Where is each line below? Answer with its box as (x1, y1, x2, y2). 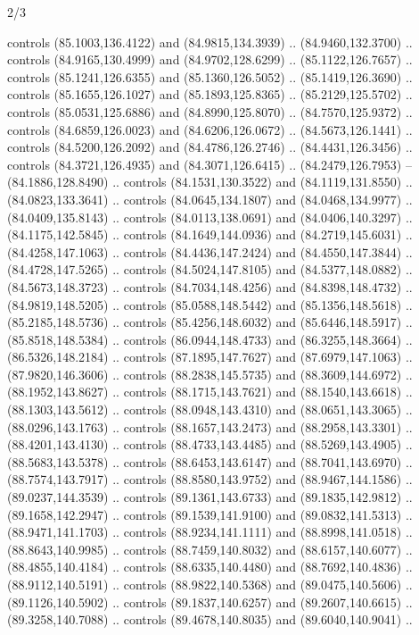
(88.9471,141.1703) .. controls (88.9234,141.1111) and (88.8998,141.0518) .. (7, 522, 413, 541)
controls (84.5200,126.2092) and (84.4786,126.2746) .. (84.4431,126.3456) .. (7, 138, 413, 156)
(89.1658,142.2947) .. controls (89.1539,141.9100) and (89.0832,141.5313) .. (7, 505, 413, 523)
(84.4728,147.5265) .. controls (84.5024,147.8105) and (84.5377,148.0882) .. (7, 260, 413, 279)
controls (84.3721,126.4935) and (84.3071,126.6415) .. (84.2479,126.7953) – (7, 155, 412, 173)
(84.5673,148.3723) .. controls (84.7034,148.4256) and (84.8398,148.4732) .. (7, 277, 413, 296)
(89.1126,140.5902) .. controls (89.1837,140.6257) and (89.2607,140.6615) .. (7, 592, 413, 611)
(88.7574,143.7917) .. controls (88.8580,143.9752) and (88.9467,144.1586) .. (7, 470, 413, 489)
